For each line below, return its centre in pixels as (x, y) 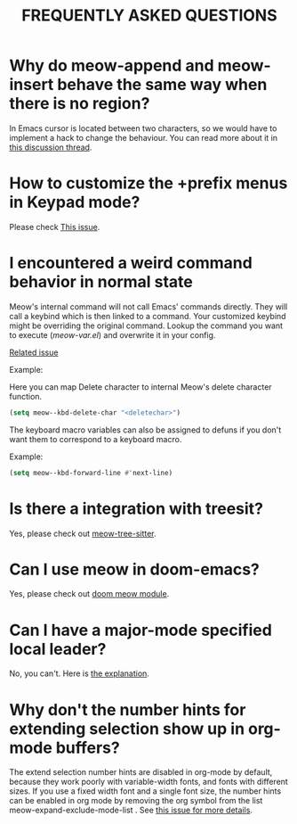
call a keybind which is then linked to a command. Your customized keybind (148, 316)
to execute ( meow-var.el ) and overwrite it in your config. (112, 334)
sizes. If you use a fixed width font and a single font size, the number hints (145, 791)
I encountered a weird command (131, 263)
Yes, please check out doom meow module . (89, 594)
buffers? (88, 748)
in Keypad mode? (75, 202)
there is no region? (80, 104)
